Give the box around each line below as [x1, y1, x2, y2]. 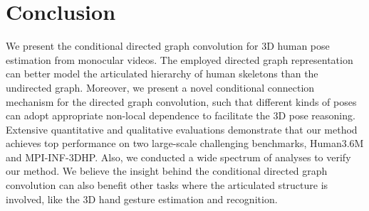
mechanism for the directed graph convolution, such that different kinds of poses [6, 94, 357, 109]
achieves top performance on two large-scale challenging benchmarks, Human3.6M [6, 136, 364, 151]
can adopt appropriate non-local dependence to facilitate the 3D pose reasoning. [6, 108, 355, 123]
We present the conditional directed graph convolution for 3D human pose [6, 38, 330, 53]
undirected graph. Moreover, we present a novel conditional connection [6, 80, 315, 94]
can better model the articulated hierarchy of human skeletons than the [6, 66, 318, 81]
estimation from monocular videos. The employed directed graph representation [6, 52, 353, 67]
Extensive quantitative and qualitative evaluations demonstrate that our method [6, 121, 358, 136]
